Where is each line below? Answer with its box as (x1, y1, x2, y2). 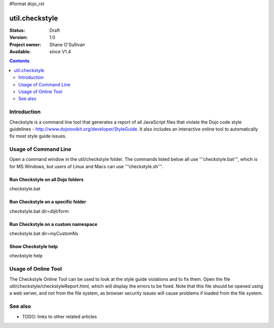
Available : (9, 49, 31, 55)
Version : (9, 35, 28, 41)
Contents (9, 58, 30, 64)
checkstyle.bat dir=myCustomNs (9, 231, 79, 237)
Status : (9, 27, 25, 33)
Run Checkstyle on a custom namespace (9, 221, 97, 227)
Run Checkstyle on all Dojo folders (9, 176, 84, 182)
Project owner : (9, 41, 42, 48)
